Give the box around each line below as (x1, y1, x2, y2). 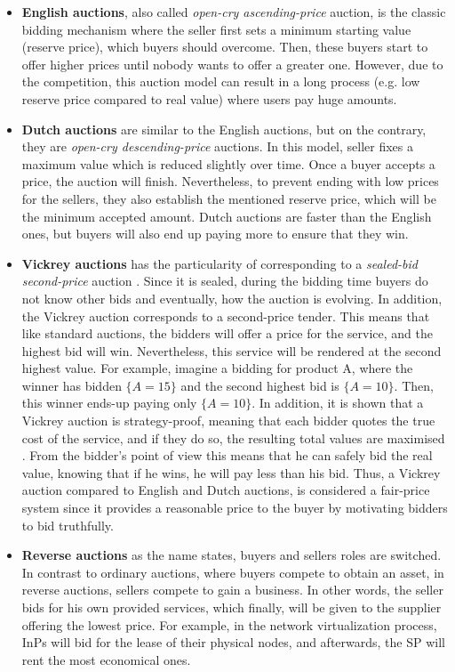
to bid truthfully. (21, 515, 114, 534)
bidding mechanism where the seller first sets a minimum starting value (21, 20, 411, 38)
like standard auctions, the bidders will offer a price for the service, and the (21, 324, 433, 343)
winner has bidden (21, 376, 122, 394)
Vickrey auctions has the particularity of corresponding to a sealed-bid (21, 254, 418, 272)
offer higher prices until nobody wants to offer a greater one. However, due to (21, 54, 443, 73)
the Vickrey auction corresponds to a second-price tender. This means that (21, 306, 430, 325)
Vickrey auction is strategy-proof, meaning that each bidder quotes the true (21, 411, 435, 430)
